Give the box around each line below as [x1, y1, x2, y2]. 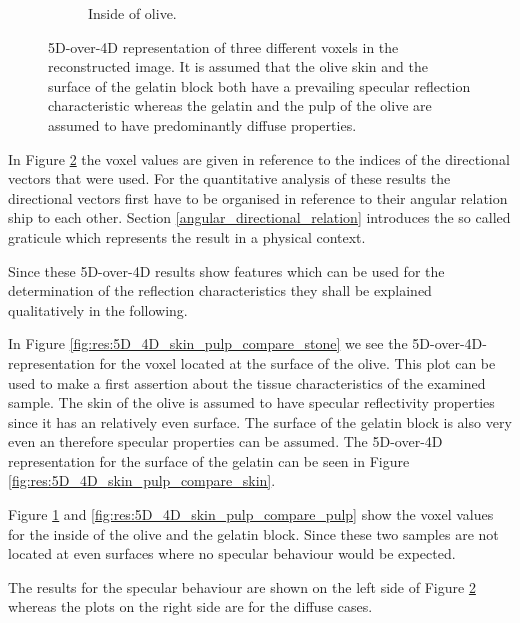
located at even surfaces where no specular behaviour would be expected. [8, 543, 456, 564]
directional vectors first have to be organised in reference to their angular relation [8, 187, 508, 208]
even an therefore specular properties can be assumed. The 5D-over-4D [8, 431, 443, 452]
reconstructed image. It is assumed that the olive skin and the [48, 56, 428, 77]
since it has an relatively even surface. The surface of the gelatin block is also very [8, 411, 512, 432]
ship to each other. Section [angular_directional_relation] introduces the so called [8, 207, 511, 228]
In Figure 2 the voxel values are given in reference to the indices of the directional [8, 148, 510, 169]
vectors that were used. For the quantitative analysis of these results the [8, 168, 451, 189]
